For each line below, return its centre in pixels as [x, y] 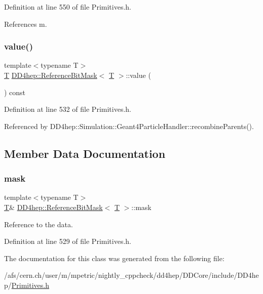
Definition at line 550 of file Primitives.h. [68, 7]
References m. [26, 24]
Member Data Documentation [85, 153]
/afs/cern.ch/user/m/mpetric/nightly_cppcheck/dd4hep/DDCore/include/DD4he [131, 275]
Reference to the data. [39, 224]
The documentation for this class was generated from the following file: [114, 258]
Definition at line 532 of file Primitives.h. [68, 109]
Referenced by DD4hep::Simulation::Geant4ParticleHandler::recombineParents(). [129, 126]
